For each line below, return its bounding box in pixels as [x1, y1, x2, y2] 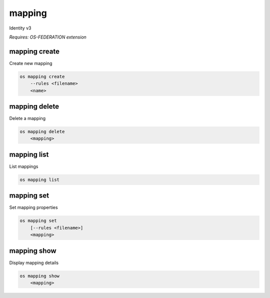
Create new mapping [9, 60, 52, 66]
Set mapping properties [9, 204, 58, 210]
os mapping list [19, 176, 60, 182]
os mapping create [19, 73, 65, 79]
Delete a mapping [9, 115, 46, 121]
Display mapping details [9, 259, 59, 265]
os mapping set [19, 218, 57, 223]
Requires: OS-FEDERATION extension [9, 34, 87, 40]
